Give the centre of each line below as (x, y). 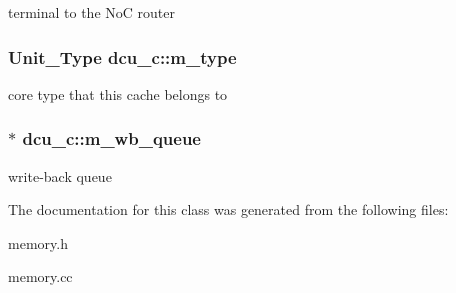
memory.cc (40, 276)
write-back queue (60, 175)
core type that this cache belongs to (118, 93)
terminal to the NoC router (91, 12)
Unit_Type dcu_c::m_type (122, 56)
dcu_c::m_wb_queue (111, 138)
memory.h (38, 242)
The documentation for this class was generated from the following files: (228, 209)
